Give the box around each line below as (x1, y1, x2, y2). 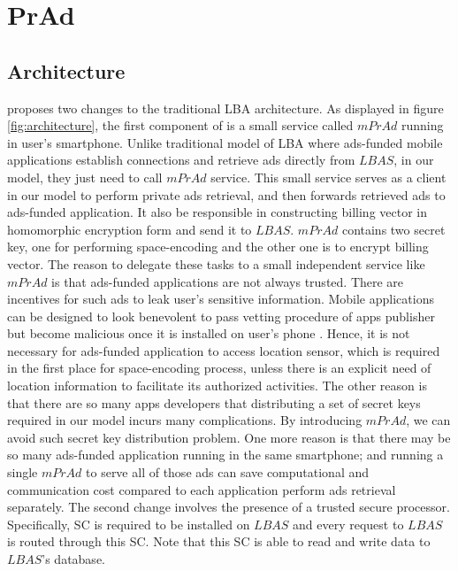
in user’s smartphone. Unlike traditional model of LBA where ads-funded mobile (7, 133, 443, 151)
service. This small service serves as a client (210, 167, 447, 186)
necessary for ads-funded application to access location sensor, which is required (7, 341, 440, 359)
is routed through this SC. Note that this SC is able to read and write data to (7, 532, 431, 551)
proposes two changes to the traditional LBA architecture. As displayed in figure (7, 98, 444, 117)
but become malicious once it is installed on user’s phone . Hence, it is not (7, 324, 410, 343)
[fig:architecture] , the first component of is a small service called (7, 116, 354, 135)
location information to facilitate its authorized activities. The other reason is (7, 376, 427, 395)
